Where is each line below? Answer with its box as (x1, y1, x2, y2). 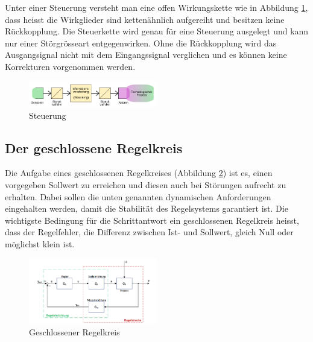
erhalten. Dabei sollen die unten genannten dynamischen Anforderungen (5, 190, 271, 203)
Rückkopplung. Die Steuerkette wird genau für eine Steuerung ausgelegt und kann (5, 25, 309, 37)
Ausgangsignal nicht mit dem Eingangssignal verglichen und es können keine (5, 48, 287, 61)
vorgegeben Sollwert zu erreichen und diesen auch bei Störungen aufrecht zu (5, 179, 286, 191)
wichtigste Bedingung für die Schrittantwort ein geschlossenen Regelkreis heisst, (5, 214, 299, 226)
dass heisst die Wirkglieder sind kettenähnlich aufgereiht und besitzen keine (5, 13, 285, 25)
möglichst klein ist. (5, 237, 75, 250)
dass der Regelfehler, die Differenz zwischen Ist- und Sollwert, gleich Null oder (5, 226, 294, 238)
